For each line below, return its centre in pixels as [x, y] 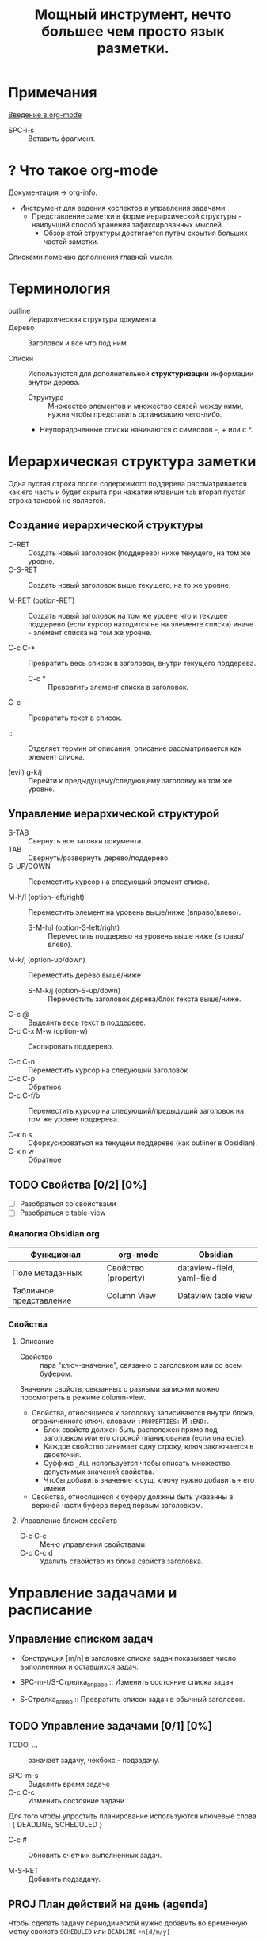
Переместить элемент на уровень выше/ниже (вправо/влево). [135, 912]
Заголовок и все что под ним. [78, 343]
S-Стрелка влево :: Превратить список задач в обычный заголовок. [132, 1700]
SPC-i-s [21, 130]
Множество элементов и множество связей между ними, [146, 406]
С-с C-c [22, 1792]
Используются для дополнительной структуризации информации [141, 373]
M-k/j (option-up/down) [47, 960]
